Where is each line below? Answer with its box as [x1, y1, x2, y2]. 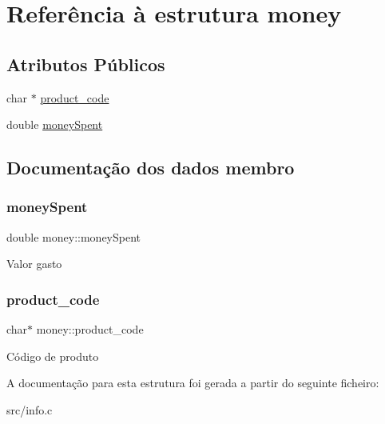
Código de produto [6, 347, 99, 364]
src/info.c [6, 401, 53, 418]
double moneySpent [6, 116, 103, 133]
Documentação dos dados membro [6, 155, 295, 180]
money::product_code [36, 321, 144, 338]
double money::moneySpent [6, 228, 141, 245]
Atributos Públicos [6, 51, 165, 76]
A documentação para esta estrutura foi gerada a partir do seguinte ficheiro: [6, 374, 379, 391]
